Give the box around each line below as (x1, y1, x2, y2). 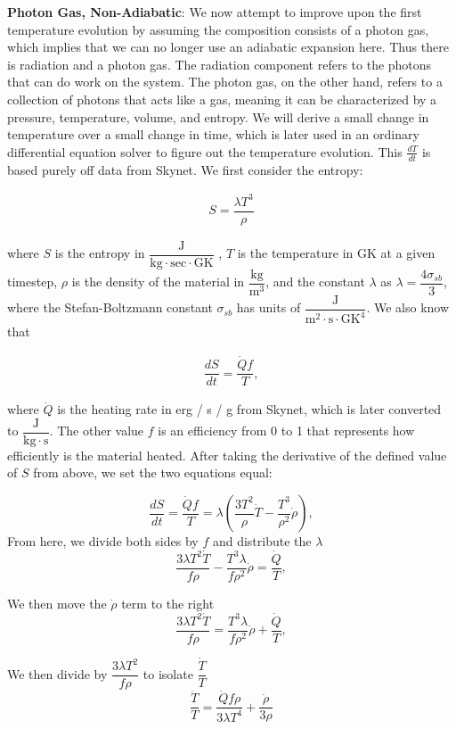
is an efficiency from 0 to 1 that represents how (158, 421, 415, 440)
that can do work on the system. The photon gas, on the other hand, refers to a (7, 72, 443, 91)
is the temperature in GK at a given (237, 244, 436, 262)
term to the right (121, 593, 215, 612)
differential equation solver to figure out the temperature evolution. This (7, 142, 403, 161)
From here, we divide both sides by (7, 532, 199, 551)
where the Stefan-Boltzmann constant (7, 298, 213, 317)
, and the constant (265, 272, 365, 291)
